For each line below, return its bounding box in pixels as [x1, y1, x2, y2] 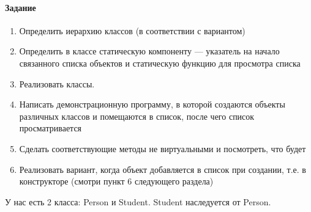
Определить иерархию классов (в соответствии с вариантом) [19, 24, 245, 37]
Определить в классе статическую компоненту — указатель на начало [19, 45, 280, 57]
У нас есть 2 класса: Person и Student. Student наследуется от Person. [5, 195, 271, 208]
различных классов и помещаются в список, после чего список [19, 109, 255, 122]
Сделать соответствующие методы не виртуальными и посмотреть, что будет [19, 142, 306, 155]
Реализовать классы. [19, 77, 95, 90]
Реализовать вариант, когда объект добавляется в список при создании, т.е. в [19, 163, 306, 175]
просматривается [19, 122, 82, 134]
